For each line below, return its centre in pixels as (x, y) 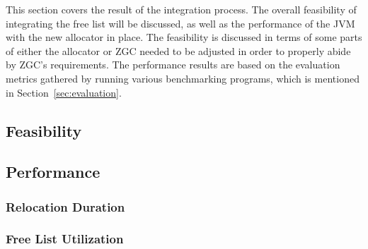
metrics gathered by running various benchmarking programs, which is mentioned (183, 78)
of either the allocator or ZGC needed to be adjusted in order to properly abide (178, 50)
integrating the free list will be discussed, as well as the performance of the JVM (180, 23)
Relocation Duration (65, 206)
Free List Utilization (65, 239)
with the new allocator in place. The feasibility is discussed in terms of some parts (184, 37)
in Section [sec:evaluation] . (64, 92)
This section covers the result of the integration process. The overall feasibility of (181, 9)
